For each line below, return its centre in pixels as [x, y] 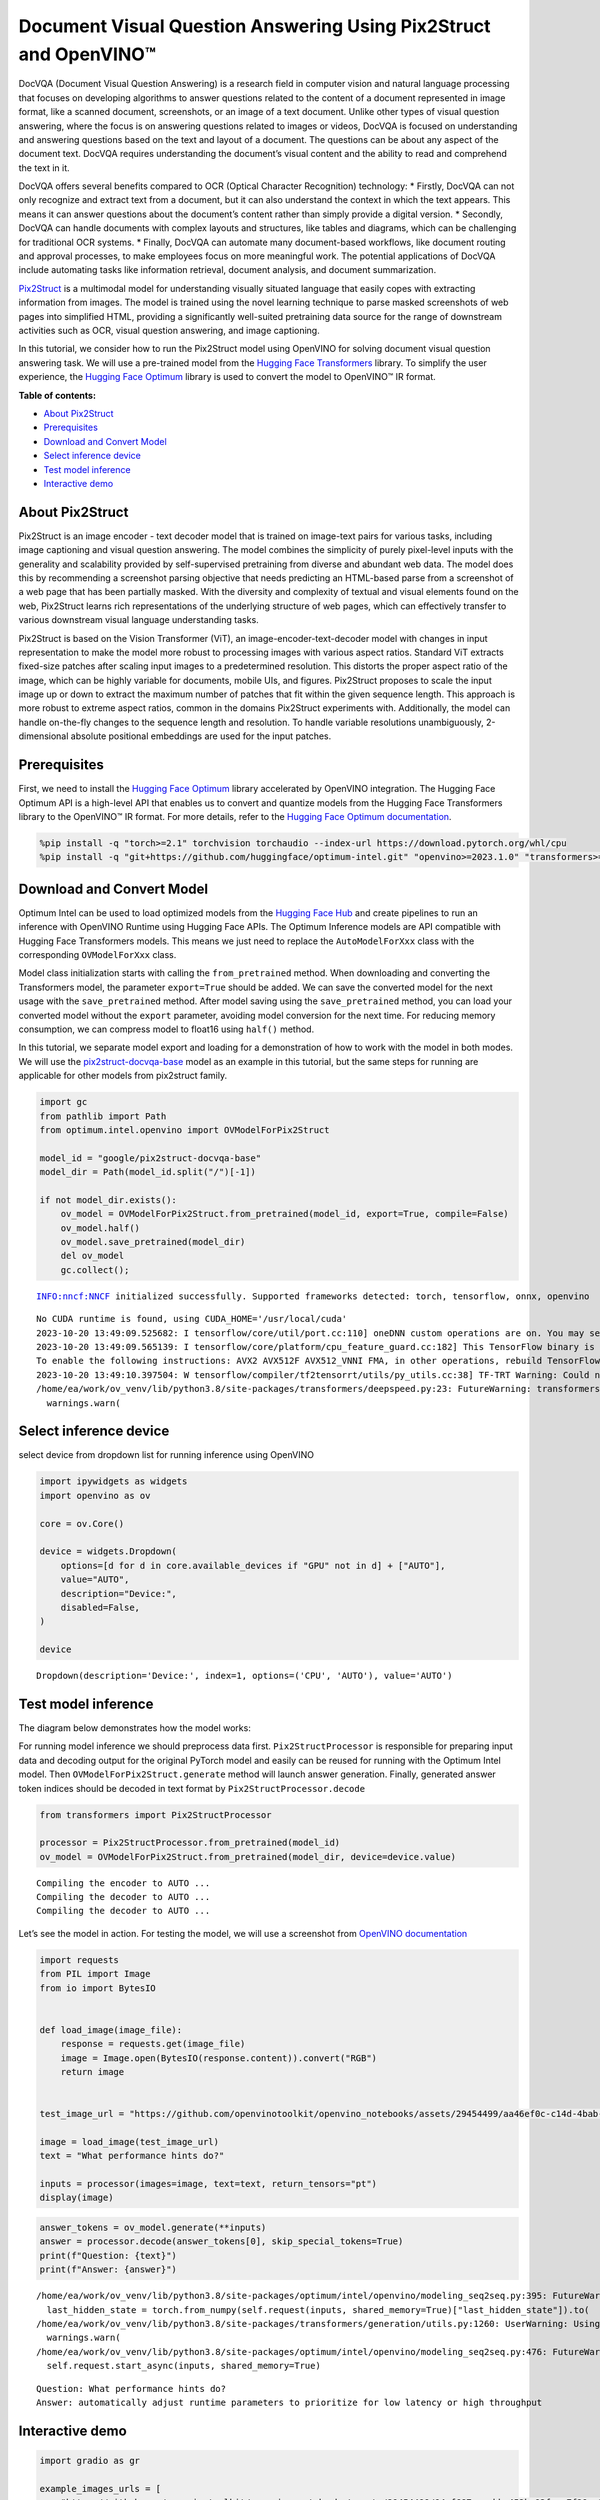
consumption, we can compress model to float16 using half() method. [166, 1029]
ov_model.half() [100, 1228]
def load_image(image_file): [111, 2029]
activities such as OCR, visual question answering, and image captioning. [169, 330]
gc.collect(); [95, 1269]
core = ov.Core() [82, 1523]
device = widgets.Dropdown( [108, 1551]
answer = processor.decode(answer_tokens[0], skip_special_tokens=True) [221, 2241]
